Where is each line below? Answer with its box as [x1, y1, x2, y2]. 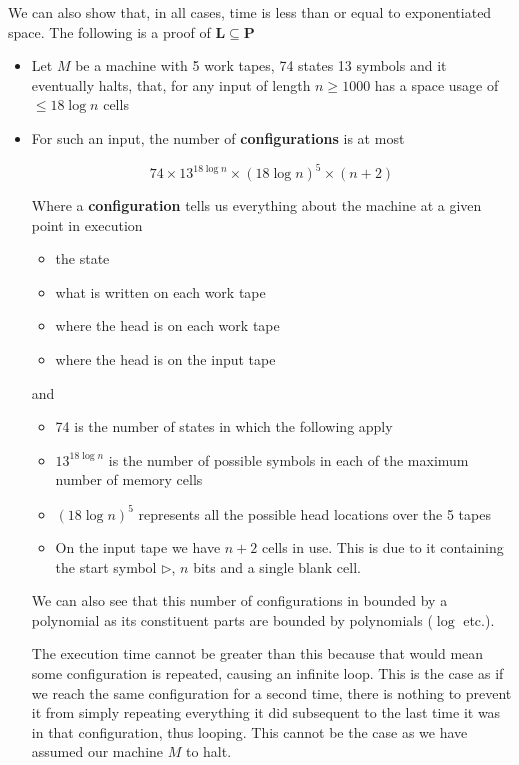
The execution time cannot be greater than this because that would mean [31, 643, 484, 664]
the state [55, 248, 110, 269]
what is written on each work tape [55, 281, 266, 302]
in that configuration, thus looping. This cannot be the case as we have [31, 721, 468, 742]
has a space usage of [374, 74, 499, 95]
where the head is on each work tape [55, 315, 280, 336]
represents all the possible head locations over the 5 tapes [138, 503, 491, 524]
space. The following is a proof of [8, 21, 211, 42]
